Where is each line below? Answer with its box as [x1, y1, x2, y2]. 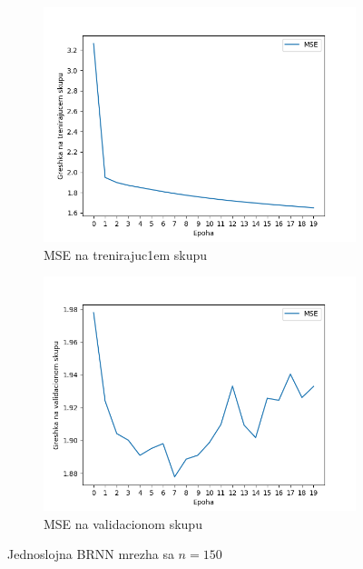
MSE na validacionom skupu [44, 514, 202, 533]
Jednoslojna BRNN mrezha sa [7, 544, 174, 564]
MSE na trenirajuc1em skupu [44, 245, 208, 264]
